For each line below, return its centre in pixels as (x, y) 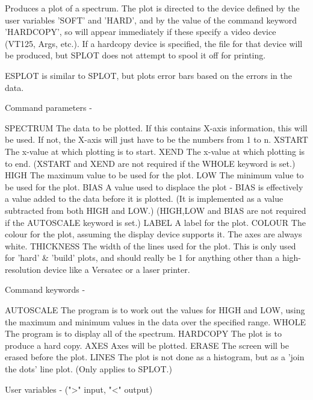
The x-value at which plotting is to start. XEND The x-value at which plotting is (155, 151)
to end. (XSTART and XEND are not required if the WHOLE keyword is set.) (150, 163)
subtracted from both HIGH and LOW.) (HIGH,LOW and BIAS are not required (156, 210)
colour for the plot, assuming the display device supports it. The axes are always (153, 234)
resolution (23, 269)
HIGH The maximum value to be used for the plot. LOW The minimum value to (154, 175)
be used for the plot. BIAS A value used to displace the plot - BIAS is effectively (154, 186)
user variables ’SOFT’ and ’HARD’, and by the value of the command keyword (151, 20)
